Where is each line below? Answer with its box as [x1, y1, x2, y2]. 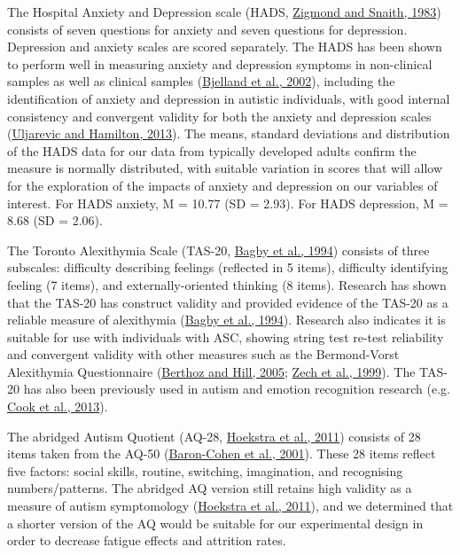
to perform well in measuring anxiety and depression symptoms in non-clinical [7, 54, 433, 73]
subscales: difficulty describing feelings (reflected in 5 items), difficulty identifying [7, 258, 448, 277]
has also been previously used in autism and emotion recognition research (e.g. [23, 379, 450, 398]
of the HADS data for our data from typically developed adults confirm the [7, 141, 417, 160]
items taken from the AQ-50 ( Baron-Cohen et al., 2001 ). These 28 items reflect [7, 444, 436, 463]
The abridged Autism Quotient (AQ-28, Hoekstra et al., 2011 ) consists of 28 [7, 426, 421, 445]
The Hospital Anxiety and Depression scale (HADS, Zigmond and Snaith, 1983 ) [7, 3, 441, 20]
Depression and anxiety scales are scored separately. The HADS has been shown [7, 37, 442, 56]
